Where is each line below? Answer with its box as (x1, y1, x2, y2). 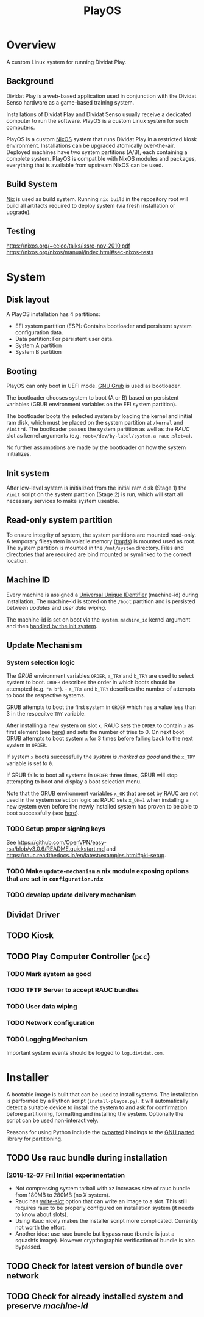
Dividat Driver (6, 909, 60, 920)
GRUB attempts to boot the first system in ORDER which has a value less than (6, 703, 197, 711)
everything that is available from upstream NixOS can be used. (6, 161, 163, 169)
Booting (6, 366, 37, 376)
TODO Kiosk (6, 930, 54, 941)
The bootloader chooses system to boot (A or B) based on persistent (6, 394, 179, 402)
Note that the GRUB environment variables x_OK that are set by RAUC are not (6, 790, 199, 798)
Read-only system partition (6, 515, 113, 526)
